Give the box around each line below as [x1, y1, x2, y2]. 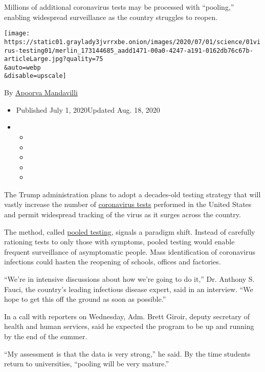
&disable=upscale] [4, 72, 67, 80]
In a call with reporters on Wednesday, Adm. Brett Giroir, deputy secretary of [4, 311, 250, 321]
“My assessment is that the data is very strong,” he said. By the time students [4, 348, 251, 359]
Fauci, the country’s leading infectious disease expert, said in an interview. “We [4, 283, 253, 294]
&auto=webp [4, 64, 41, 71]
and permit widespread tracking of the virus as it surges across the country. [4, 209, 241, 220]
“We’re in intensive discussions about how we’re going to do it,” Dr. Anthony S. [4, 274, 255, 284]
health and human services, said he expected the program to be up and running [4, 321, 254, 332]
